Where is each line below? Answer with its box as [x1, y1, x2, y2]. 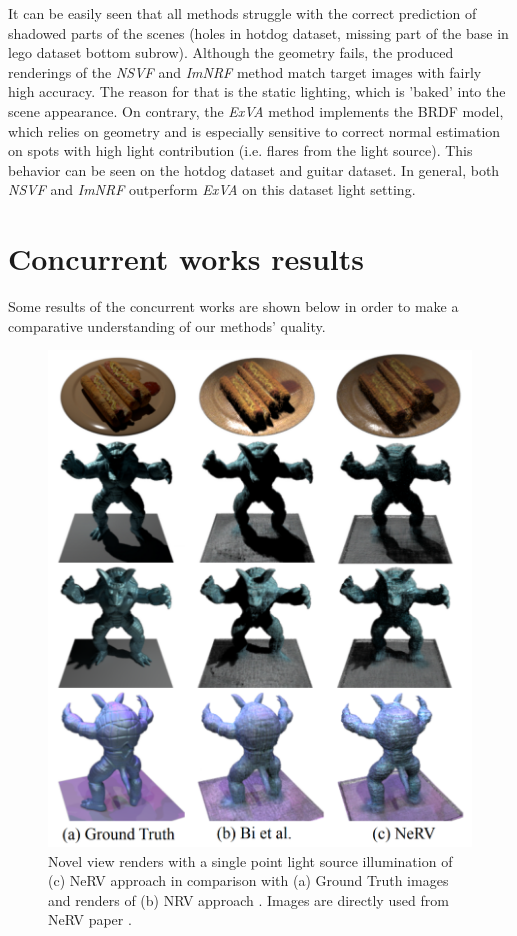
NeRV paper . [48, 909, 132, 930]
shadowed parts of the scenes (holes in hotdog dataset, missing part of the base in [8, 22, 509, 43]
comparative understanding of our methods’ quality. [8, 315, 326, 336]
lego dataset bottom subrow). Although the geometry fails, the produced [8, 42, 454, 63]
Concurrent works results [8, 238, 364, 279]
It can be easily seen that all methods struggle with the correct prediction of [8, 3, 477, 23]
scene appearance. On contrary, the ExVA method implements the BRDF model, [8, 100, 504, 121]
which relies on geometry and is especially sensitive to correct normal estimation [8, 120, 501, 141]
